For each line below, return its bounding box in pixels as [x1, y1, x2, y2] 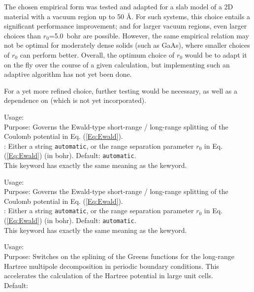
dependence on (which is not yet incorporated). [4, 95, 147, 105]
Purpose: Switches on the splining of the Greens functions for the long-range [4, 251, 234, 261]
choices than [4, 30, 41, 40]
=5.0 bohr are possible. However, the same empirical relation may [49, 30, 249, 40]
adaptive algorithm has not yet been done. [4, 69, 132, 79]
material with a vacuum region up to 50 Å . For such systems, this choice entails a [4, 11, 251, 21]
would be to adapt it [185, 49, 247, 60]
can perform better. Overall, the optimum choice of [20, 49, 175, 60]
